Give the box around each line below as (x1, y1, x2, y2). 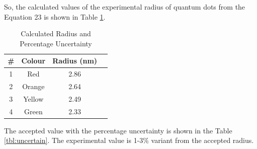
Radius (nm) (52, 55, 98, 66)
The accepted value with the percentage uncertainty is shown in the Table (4, 125, 232, 135)
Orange (22, 81, 45, 92)
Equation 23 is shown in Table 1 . (4, 11, 106, 22)
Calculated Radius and (21, 28, 91, 39)
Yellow (23, 93, 44, 104)
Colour (21, 55, 46, 66)
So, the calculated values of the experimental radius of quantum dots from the (4, 2, 245, 12)
